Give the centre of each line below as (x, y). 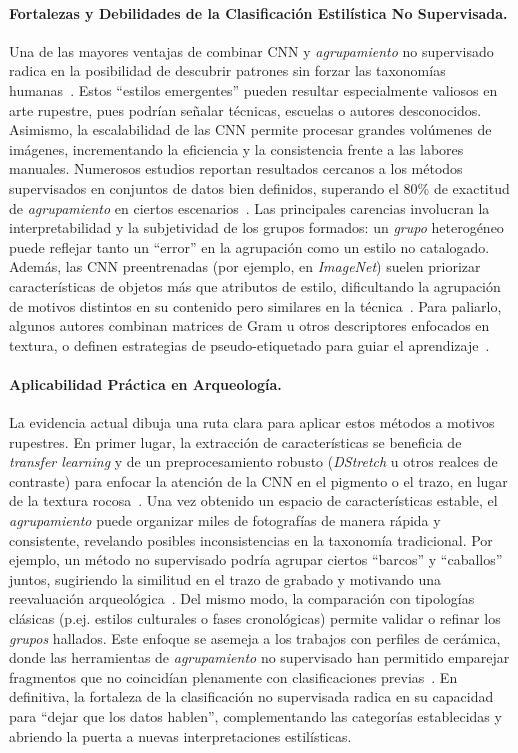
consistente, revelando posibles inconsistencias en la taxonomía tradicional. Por (251, 539)
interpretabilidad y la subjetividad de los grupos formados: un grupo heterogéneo (256, 227)
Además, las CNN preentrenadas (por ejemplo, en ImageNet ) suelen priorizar (245, 266)
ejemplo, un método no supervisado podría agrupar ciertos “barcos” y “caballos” (256, 559)
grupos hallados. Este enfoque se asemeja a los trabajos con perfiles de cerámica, (255, 637)
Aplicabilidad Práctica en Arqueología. (145, 383)
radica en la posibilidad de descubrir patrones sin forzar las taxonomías (227, 70)
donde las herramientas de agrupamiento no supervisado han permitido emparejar (259, 657)
